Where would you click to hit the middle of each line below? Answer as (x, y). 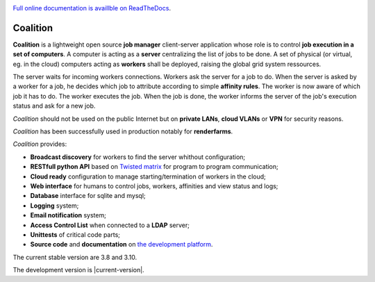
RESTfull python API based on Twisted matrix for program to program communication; (155, 167)
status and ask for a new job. (54, 106)
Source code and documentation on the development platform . (122, 244)
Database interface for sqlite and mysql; (88, 196)
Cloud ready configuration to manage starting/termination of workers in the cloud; (148, 176)
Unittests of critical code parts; (75, 234)
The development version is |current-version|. (79, 270)
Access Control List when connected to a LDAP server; (110, 225)
